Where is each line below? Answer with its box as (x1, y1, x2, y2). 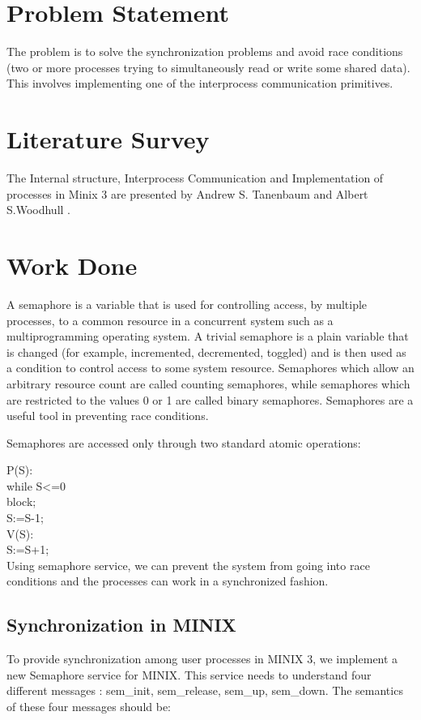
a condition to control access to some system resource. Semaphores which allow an (6, 359, 415, 376)
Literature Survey (6, 122, 210, 156)
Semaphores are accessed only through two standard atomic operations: (6, 434, 361, 451)
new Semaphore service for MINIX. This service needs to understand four (6, 666, 372, 683)
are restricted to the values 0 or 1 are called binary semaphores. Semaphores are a (6, 391, 414, 408)
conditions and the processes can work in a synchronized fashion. (6, 572, 329, 589)
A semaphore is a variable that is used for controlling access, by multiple (6, 295, 368, 312)
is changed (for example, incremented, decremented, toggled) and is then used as (6, 343, 406, 360)
